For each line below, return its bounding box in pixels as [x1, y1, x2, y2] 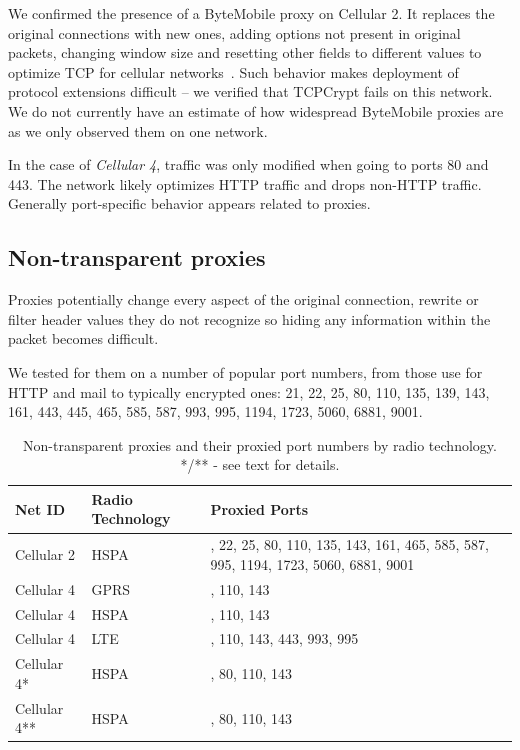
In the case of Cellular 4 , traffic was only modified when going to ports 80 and [8, 154, 489, 175]
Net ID [15, 498, 66, 519]
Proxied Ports [210, 498, 309, 519]
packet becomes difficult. [8, 328, 159, 349]
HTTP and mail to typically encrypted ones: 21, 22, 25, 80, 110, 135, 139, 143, [8, 381, 490, 402]
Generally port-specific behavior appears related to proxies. [8, 193, 371, 214]
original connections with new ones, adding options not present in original [8, 22, 461, 43]
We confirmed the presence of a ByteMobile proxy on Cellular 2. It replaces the [8, 3, 495, 23]
